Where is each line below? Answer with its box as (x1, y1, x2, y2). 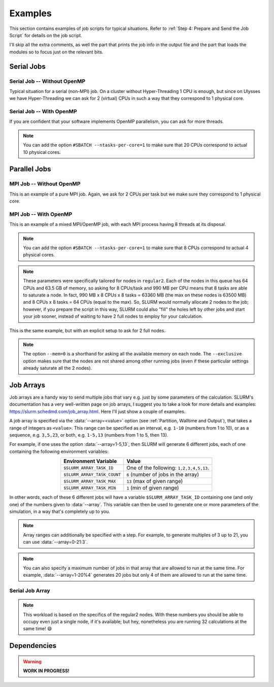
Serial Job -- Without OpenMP (9, 78, 86, 85)
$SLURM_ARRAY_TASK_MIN (63, 485, 116, 490)
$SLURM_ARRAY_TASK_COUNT (63, 472, 121, 477)
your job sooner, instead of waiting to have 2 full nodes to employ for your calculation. (23, 313, 203, 319)
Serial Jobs (9, 62, 46, 71)
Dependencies (9, 641, 57, 650)
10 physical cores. (23, 149, 61, 155)
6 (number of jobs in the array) (126, 471, 199, 478)
